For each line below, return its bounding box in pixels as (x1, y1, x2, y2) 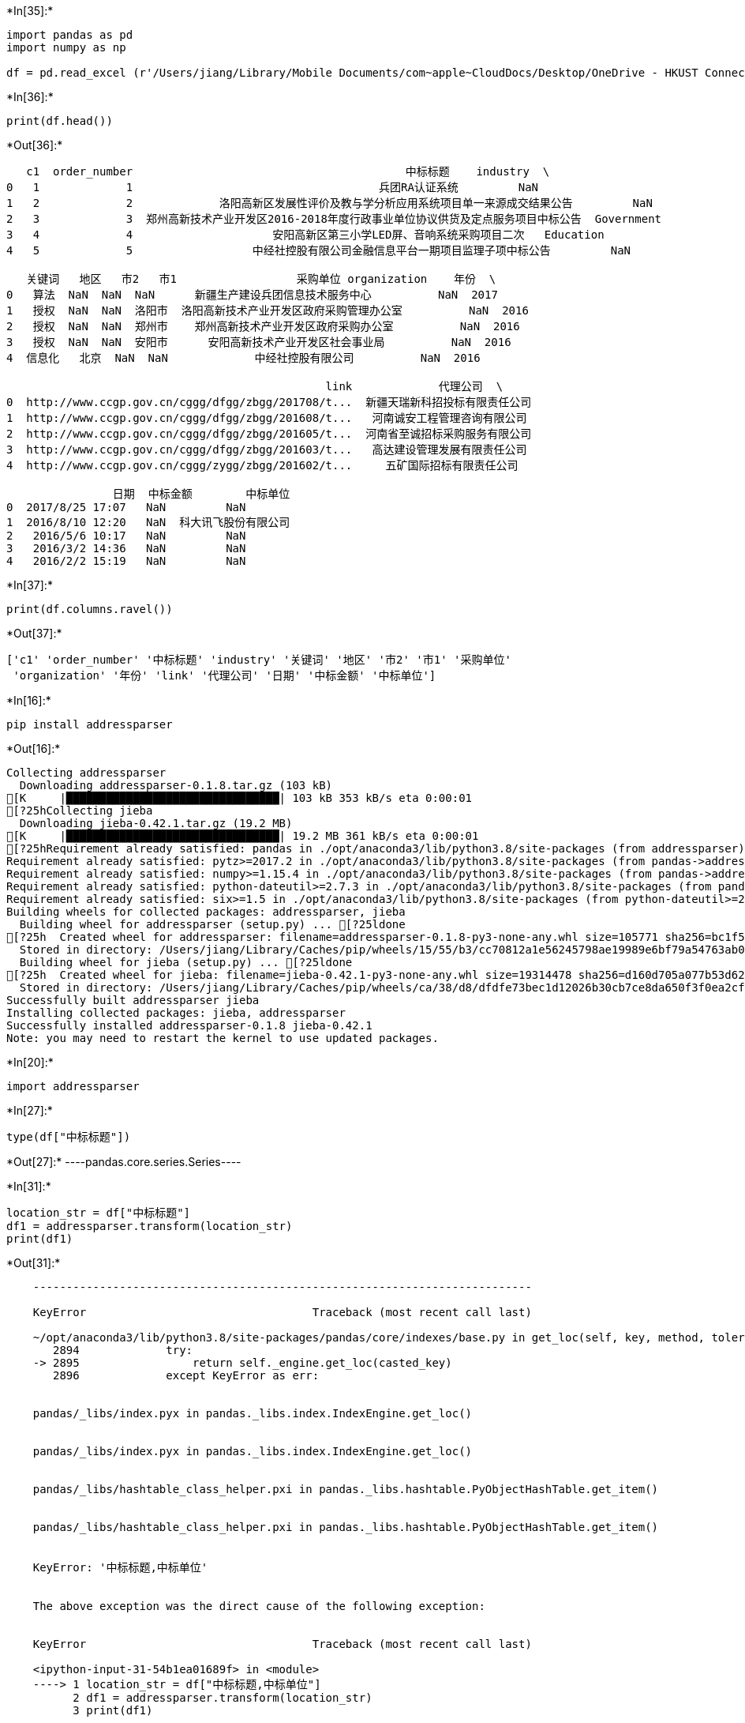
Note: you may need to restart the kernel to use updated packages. (6, 1032, 439, 1044)
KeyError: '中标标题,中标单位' (32, 1561, 208, 1574)
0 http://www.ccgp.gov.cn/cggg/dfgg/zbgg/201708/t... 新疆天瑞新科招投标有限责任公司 (6, 396, 532, 408)
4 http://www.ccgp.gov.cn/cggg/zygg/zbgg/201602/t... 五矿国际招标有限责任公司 (6, 459, 519, 472)
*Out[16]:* (6, 742, 61, 755)
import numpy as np (6, 41, 126, 54)
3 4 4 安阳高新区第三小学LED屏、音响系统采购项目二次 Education (6, 228, 605, 241)
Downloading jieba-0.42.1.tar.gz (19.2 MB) (19, 817, 293, 830)
